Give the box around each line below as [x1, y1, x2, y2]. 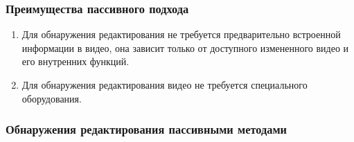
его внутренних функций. [21, 54, 130, 69]
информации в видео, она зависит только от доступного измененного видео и [21, 40, 349, 55]
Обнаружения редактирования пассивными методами [6, 121, 287, 138]
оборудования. [21, 91, 82, 105]
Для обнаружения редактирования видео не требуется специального [21, 78, 308, 91]
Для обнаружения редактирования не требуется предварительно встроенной [21, 27, 341, 42]
